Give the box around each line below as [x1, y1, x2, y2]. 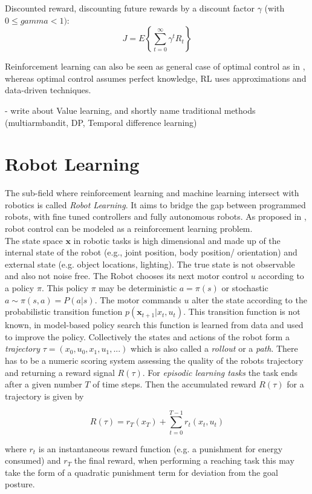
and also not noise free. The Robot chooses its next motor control [5, 269, 248, 282]
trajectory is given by [5, 389, 84, 402]
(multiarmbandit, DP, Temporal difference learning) [5, 116, 197, 128]
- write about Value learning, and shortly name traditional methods [5, 104, 256, 116]
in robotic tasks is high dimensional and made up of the [73, 234, 281, 246]
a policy [5, 282, 34, 294]
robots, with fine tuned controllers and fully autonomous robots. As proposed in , [5, 210, 307, 223]
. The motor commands [94, 293, 181, 306]
